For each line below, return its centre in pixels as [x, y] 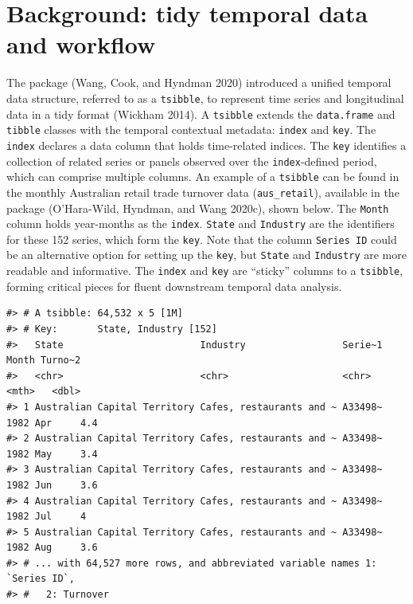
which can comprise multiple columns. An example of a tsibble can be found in [203, 176]
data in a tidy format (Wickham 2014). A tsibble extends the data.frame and [201, 114]
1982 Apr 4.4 [52, 423]
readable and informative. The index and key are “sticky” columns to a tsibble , [205, 271]
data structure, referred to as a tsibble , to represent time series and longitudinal [205, 98]
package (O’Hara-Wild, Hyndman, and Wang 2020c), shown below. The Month [198, 208]
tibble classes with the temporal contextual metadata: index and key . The [191, 129]
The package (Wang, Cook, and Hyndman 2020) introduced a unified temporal [199, 82]
